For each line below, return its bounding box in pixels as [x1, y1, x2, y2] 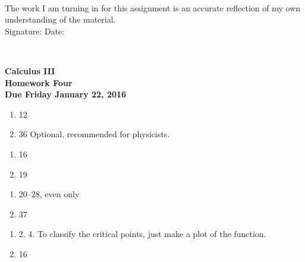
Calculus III [5, 64, 55, 77]
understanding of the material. [5, 13, 116, 26]
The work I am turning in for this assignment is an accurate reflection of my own [5, 1, 301, 14]
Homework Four [5, 76, 73, 89]
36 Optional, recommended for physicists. [18, 128, 170, 140]
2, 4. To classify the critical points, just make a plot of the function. [18, 228, 266, 240]
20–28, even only [18, 188, 80, 200]
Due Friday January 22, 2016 [5, 88, 127, 100]
